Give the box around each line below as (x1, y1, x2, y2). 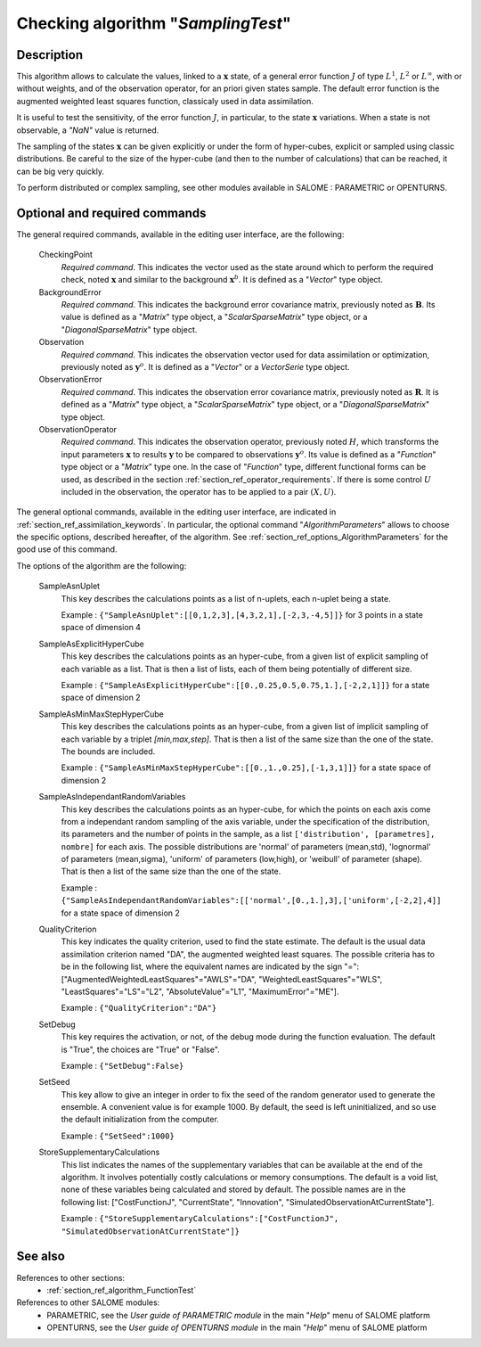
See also (16, 1249, 66, 1264)
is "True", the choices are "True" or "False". (61, 1044, 220, 1055)
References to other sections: (16, 1272, 125, 1283)
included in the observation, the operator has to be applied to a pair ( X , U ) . (61, 486, 337, 497)
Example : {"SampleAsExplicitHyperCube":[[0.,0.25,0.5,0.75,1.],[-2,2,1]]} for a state (61, 679, 430, 690)
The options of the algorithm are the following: (16, 560, 187, 571)
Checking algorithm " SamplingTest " (16, 13, 291, 33)
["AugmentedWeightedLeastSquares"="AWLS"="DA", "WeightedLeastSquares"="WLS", (61, 973, 383, 984)
